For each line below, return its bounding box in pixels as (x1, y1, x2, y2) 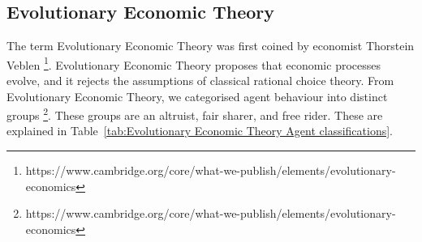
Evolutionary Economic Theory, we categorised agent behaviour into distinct (6, 87, 388, 104)
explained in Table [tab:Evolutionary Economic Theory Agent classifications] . (6, 122, 393, 139)
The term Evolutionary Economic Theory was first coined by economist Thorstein (6, 37, 415, 54)
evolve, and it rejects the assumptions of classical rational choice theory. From (6, 72, 394, 89)
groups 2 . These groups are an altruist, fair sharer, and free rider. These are (6, 104, 383, 123)
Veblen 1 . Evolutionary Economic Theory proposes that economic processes (6, 53, 381, 73)
